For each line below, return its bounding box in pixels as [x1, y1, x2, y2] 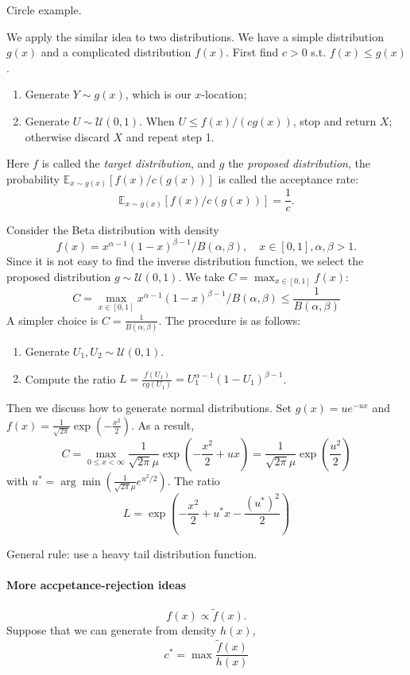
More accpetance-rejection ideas [6, 577, 187, 593]
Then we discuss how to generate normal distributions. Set [6, 399, 292, 416]
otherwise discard [25, 128, 110, 145]
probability [6, 170, 60, 187]
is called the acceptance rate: [218, 170, 359, 187]
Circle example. [6, 2, 82, 17]
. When [139, 112, 175, 129]
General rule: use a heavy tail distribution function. [6, 545, 257, 561]
